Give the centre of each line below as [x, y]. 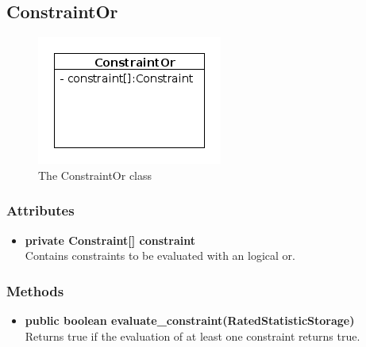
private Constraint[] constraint [110, 240]
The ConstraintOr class [95, 175]
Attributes [40, 210]
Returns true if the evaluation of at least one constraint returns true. [193, 336]
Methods [35, 290]
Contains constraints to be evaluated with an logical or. [160, 255]
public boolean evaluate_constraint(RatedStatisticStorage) [190, 320]
